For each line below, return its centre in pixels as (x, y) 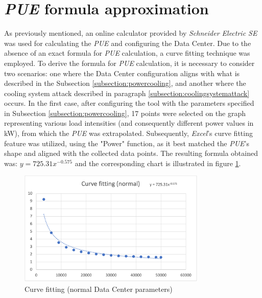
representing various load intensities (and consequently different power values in (129, 123)
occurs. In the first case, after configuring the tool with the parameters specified (129, 103)
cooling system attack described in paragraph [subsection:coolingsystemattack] (127, 93)
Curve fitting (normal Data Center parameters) (99, 289)
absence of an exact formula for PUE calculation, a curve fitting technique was (127, 53)
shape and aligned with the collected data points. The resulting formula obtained (131, 153)
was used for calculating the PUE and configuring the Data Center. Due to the (128, 43)
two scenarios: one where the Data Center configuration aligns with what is (122, 73)
